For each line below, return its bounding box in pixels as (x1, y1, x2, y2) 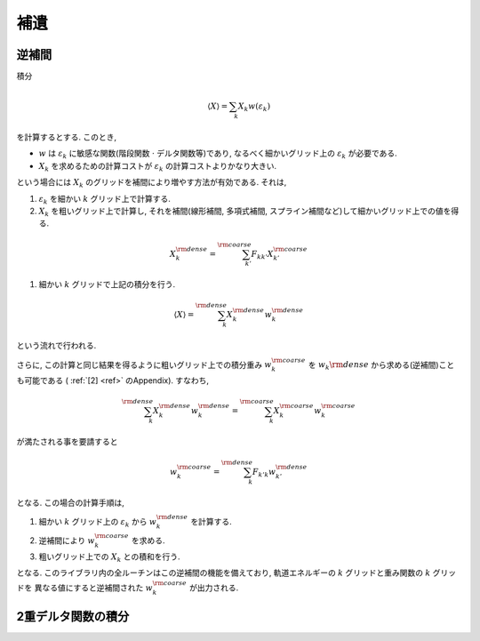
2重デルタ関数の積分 (16, 609, 130, 624)
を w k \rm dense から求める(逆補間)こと (308, 359, 455, 373)
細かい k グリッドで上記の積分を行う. (38, 279, 176, 290)
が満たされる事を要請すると (16, 437, 118, 447)
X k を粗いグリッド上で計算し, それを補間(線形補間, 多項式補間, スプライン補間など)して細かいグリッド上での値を (38, 205, 452, 218)
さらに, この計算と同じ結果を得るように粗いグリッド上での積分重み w (16, 359, 272, 370)
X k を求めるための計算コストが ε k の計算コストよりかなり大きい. (38, 160, 277, 173)
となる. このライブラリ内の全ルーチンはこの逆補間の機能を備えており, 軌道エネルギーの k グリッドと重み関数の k (16, 567, 431, 578)
